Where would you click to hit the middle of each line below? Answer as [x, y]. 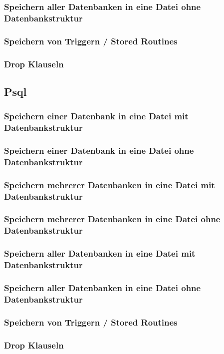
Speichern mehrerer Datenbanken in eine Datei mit [110, 184]
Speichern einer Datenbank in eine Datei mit [96, 116]
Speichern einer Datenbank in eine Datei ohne [99, 150]
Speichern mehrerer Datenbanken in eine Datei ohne [112, 219]
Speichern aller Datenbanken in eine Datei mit [100, 253]
